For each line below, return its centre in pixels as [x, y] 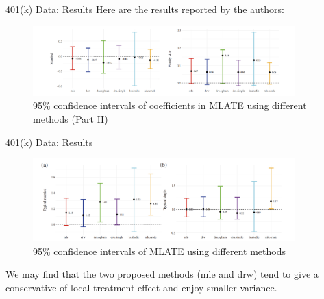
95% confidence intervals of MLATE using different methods [159, 251]
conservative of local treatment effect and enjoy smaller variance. [141, 287]
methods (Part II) [71, 118]
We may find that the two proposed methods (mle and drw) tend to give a [162, 274]
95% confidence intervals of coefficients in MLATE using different [170, 105]
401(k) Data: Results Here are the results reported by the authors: [145, 9]
